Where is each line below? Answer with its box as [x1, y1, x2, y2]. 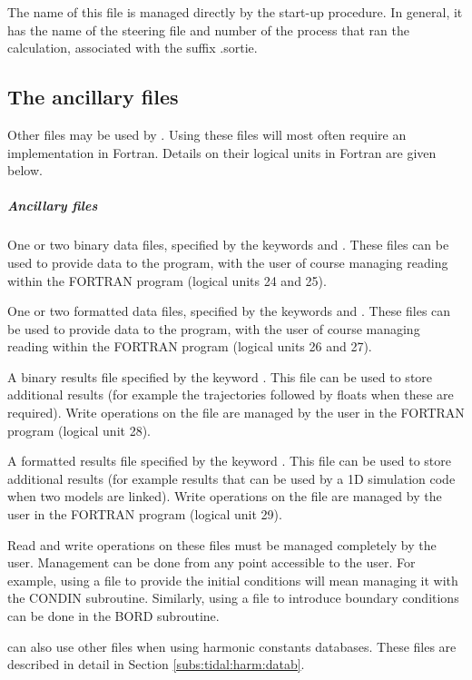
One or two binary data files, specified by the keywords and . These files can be [7, 235, 449, 254]
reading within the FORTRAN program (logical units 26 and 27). [7, 337, 372, 356]
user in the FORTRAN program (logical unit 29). [7, 505, 282, 524]
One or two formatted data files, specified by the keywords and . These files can [7, 301, 451, 320]
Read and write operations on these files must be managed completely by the [7, 535, 437, 554]
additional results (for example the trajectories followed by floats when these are [7, 385, 454, 404]
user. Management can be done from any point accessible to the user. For [7, 553, 416, 572]
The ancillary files [7, 83, 179, 111]
